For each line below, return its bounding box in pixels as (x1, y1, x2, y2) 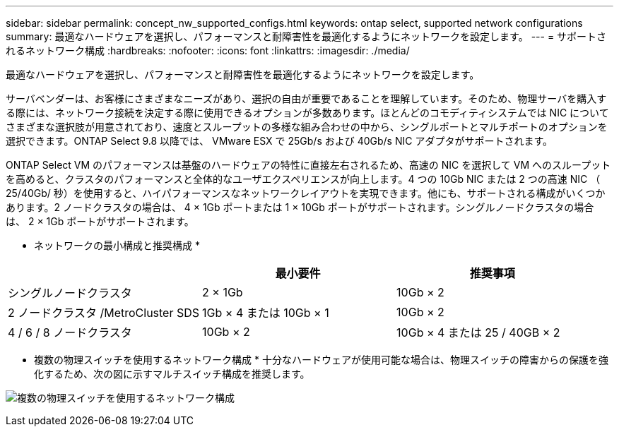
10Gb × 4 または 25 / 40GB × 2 (396, 325, 560, 340)
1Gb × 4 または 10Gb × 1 (202, 306, 329, 320)
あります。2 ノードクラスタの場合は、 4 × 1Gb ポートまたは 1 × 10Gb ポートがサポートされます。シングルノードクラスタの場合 (6, 201, 594, 213)
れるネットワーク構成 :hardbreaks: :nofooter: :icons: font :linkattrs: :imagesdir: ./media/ (6, 44, 410, 56)
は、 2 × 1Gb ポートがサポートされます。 (6, 215, 194, 227)
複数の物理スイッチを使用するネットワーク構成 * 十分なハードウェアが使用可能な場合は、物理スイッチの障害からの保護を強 (34, 354, 608, 366)
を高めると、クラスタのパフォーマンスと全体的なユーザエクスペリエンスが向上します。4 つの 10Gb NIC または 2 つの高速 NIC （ (6, 173, 601, 185)
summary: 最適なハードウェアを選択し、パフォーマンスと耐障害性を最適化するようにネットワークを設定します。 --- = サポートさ (6, 30, 607, 42)
